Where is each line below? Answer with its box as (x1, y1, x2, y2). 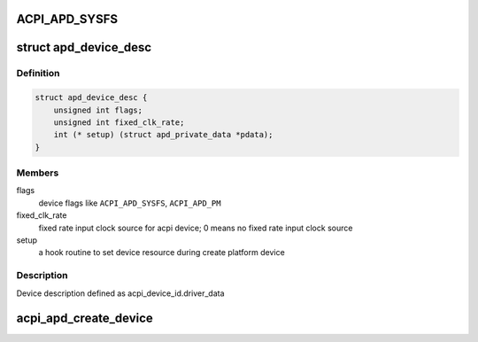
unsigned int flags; (53, 105, 143, 115)
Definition (16, 67, 60, 80)
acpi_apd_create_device (16, 311, 154, 326)
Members (16, 167, 59, 179)
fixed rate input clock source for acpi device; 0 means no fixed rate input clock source (38, 222, 353, 233)
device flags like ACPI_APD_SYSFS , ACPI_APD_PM (38, 198, 221, 208)
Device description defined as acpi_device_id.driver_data (16, 288, 225, 299)
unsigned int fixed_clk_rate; (53, 117, 185, 128)
